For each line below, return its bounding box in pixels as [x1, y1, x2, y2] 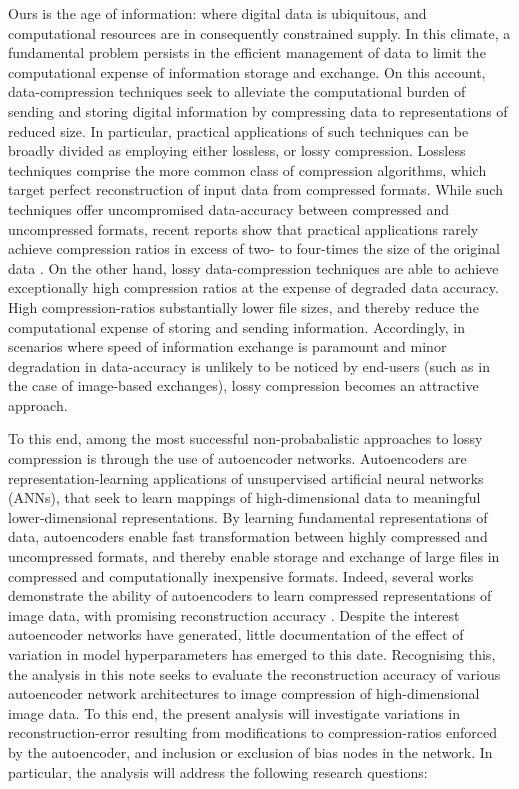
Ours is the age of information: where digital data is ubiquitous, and [8, 3, 427, 23]
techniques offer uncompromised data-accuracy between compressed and [8, 198, 450, 219]
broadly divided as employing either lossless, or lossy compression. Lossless [8, 140, 466, 161]
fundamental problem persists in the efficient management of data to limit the [8, 42, 486, 63]
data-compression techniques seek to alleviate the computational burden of [8, 81, 466, 102]
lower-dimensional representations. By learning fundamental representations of [8, 506, 488, 527]
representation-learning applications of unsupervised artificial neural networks [8, 467, 484, 488]
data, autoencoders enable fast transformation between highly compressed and [8, 526, 488, 547]
